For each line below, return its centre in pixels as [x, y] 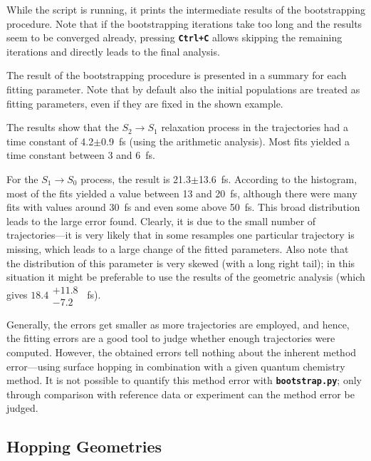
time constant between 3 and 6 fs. [81, 155]
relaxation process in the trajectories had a [255, 127]
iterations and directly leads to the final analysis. [113, 51]
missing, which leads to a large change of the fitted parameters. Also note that [178, 248]
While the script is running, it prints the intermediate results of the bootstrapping [186, 9]
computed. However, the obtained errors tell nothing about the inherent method [182, 352]
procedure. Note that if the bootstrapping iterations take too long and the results [184, 23]
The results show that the [63, 127]
